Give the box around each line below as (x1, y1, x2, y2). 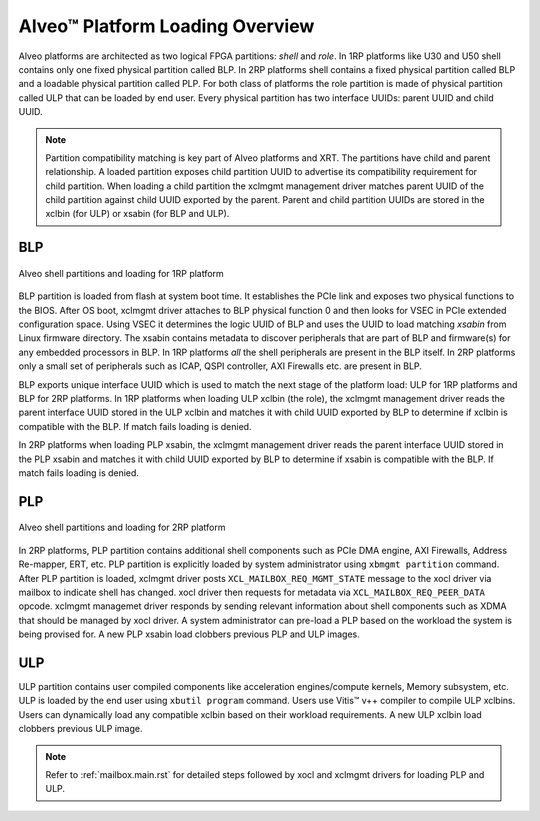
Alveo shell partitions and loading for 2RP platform (18, 521, 226, 534)
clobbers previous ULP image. (18, 723, 143, 735)
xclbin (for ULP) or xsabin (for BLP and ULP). (45, 208, 230, 220)
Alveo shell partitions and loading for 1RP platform (18, 267, 224, 279)
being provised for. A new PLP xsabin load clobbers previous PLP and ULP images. (18, 628, 360, 640)
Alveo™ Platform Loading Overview (18, 15, 315, 37)
